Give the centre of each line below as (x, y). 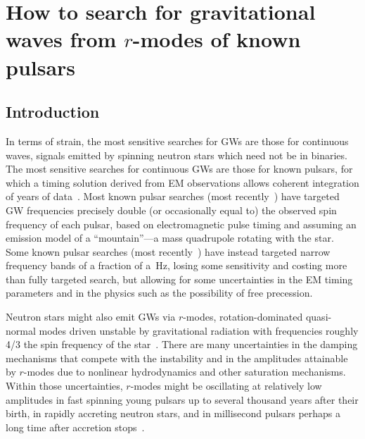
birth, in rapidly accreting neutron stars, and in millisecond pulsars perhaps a (173, 413)
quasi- (319, 317)
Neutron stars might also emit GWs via (91, 317)
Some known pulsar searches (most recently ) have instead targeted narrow (168, 251)
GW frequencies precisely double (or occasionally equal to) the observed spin (171, 210)
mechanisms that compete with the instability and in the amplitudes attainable (177, 358)
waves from (61, 39)
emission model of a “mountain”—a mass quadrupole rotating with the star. (170, 238)
